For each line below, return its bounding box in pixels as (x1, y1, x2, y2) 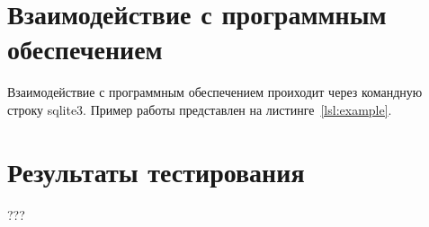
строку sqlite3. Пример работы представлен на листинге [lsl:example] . (7, 100, 392, 118)
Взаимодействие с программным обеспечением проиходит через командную (7, 83, 423, 101)
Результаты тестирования (7, 153, 305, 189)
